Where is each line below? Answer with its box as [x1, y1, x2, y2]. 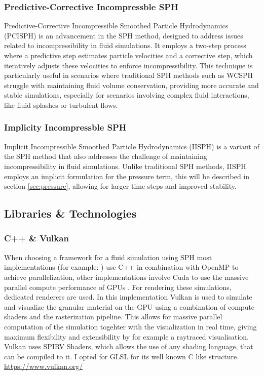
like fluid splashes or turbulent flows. [4, 99, 118, 110]
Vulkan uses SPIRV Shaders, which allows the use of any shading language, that [4, 341, 253, 352]
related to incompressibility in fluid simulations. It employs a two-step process [4, 40, 246, 51]
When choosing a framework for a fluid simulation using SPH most [4, 252, 212, 262]
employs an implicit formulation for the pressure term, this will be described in [4, 171, 250, 181]
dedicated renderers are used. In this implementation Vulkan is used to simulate [4, 291, 252, 302]
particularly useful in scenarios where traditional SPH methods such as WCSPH [4, 70, 253, 80]
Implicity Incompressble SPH [4, 121, 127, 134]
